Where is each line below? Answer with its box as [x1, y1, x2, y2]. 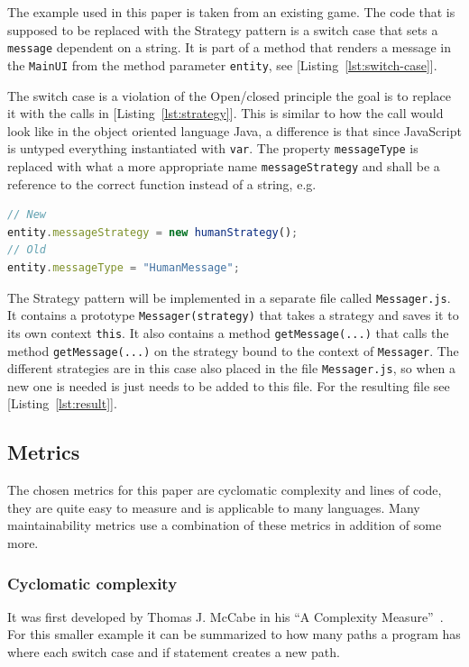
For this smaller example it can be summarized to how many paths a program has [7, 625, 461, 644]
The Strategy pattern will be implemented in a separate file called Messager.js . [7, 288, 451, 306]
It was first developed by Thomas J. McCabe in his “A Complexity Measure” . [7, 607, 444, 626]
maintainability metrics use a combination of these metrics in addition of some [7, 516, 442, 535]
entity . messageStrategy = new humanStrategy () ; [7, 225, 299, 239]
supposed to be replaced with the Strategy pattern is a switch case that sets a [7, 20, 438, 39]
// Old [7, 243, 46, 257]
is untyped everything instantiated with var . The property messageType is [7, 139, 418, 158]
